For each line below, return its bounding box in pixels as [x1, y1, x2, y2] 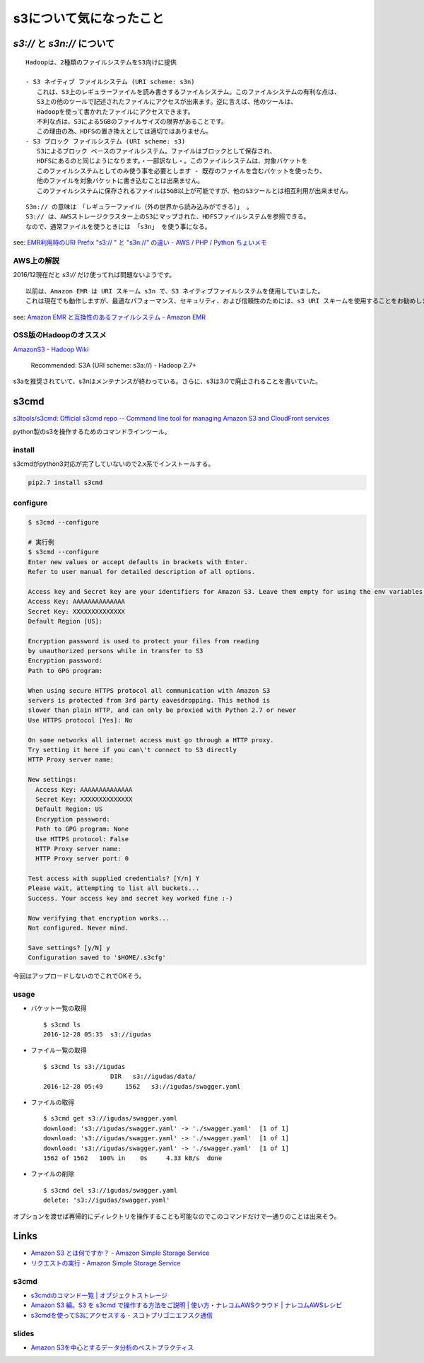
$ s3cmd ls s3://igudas [43, 1063, 126, 1070]
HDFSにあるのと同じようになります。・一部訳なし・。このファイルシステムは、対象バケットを [36, 157, 308, 165]
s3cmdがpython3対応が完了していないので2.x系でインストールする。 [13, 460, 215, 468]
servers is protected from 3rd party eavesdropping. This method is [28, 696, 271, 705]
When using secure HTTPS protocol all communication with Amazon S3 [28, 686, 271, 694]
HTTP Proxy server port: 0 [35, 855, 129, 862]
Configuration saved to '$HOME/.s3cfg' [28, 954, 166, 961]
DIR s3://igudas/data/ [110, 1072, 196, 1081]
